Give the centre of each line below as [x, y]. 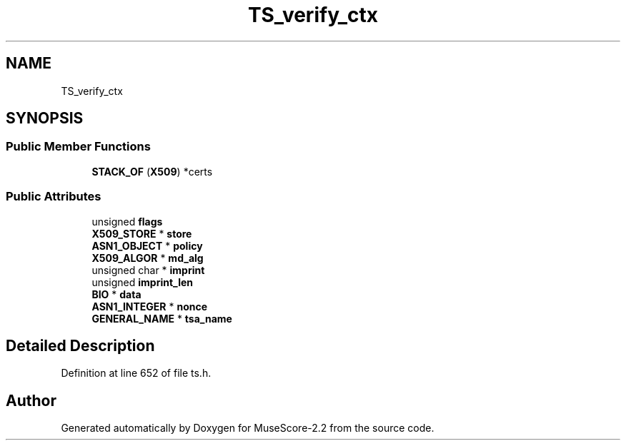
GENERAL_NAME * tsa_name [162, 318]
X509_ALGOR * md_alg [148, 258]
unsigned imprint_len [143, 282]
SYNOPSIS [45, 118]
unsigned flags [127, 221]
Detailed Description [80, 345]
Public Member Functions [78, 147]
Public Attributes [54, 197]
